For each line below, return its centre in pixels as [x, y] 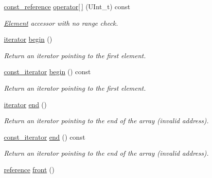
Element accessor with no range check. [61, 23]
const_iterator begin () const [47, 72]
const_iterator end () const [45, 137]
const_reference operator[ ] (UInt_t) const [67, 6]
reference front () [29, 169]
